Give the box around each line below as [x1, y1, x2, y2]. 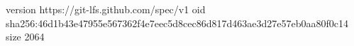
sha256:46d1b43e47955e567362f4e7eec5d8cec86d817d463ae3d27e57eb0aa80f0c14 [6, 15, 349, 30]
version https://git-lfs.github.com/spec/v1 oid [6, 2, 206, 16]
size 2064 [6, 29, 45, 44]
